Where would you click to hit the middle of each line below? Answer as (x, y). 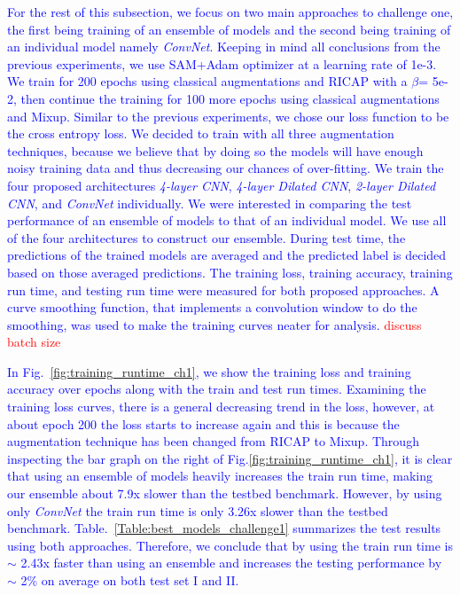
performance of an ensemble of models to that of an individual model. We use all (227, 220)
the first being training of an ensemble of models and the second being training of (229, 29)
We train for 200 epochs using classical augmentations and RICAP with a (207, 81)
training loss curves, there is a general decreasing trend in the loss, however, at (221, 407)
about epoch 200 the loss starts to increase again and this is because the (203, 423)
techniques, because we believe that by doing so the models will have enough (215, 150)
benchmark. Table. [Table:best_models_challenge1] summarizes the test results (224, 528)
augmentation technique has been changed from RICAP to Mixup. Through (213, 441)
